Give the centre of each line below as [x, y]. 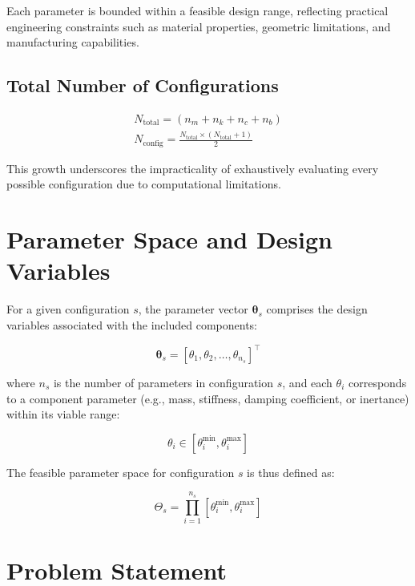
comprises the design [317, 309]
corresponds [377, 382]
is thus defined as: [291, 472]
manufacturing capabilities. [73, 42]
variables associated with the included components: [132, 324]
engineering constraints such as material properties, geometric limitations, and [199, 26]
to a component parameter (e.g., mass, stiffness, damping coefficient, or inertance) [208, 398]
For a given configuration [68, 309]
